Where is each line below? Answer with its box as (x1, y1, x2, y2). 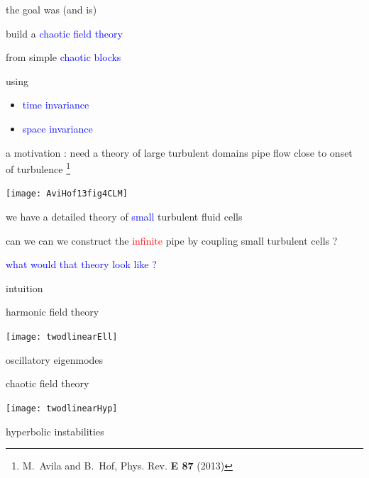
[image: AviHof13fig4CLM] (6, 189, 128, 199)
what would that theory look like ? (6, 257, 157, 272)
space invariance (22, 121, 93, 135)
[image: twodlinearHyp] (6, 403, 118, 413)
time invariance (22, 97, 89, 112)
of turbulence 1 (6, 160, 71, 176)
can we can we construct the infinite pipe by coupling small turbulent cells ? (6, 233, 338, 248)
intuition (6, 280, 43, 295)
